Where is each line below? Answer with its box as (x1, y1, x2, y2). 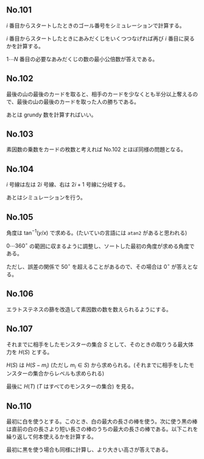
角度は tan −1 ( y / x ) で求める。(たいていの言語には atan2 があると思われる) (6, 228, 188, 237)
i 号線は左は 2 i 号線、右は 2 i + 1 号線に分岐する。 (6, 181, 129, 188)
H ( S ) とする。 (18, 348, 53, 355)
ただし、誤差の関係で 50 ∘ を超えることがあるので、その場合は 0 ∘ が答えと (6, 262, 193, 271)
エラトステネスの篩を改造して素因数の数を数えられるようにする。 (6, 305, 172, 313)
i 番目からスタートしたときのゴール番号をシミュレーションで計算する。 (6, 21, 185, 29)
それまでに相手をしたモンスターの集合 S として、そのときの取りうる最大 (6, 341, 189, 348)
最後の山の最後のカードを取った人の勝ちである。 (16, 98, 140, 105)
